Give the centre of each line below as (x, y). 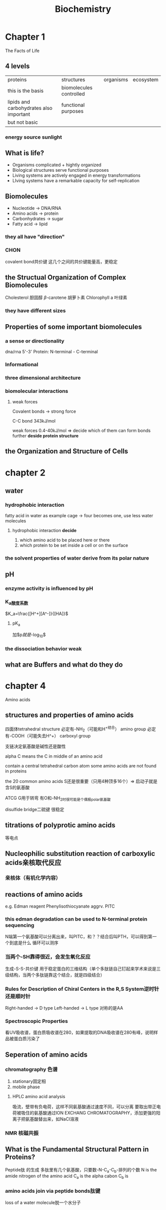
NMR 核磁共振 (22, 1133)
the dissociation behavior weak (43, 648)
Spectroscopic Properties (37, 1021)
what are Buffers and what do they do (64, 665)
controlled (73, 94)
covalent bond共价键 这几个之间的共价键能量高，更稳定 (61, 261)
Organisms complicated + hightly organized (57, 165)
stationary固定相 (29, 1081)
